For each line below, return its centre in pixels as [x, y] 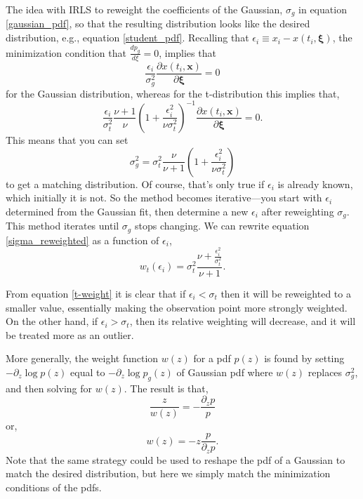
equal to [88, 372]
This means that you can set [67, 139]
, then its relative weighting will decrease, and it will [243, 321]
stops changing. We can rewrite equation [222, 226]
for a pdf [212, 358]
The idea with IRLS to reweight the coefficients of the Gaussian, [144, 9]
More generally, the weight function [82, 358]
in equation [323, 9]
